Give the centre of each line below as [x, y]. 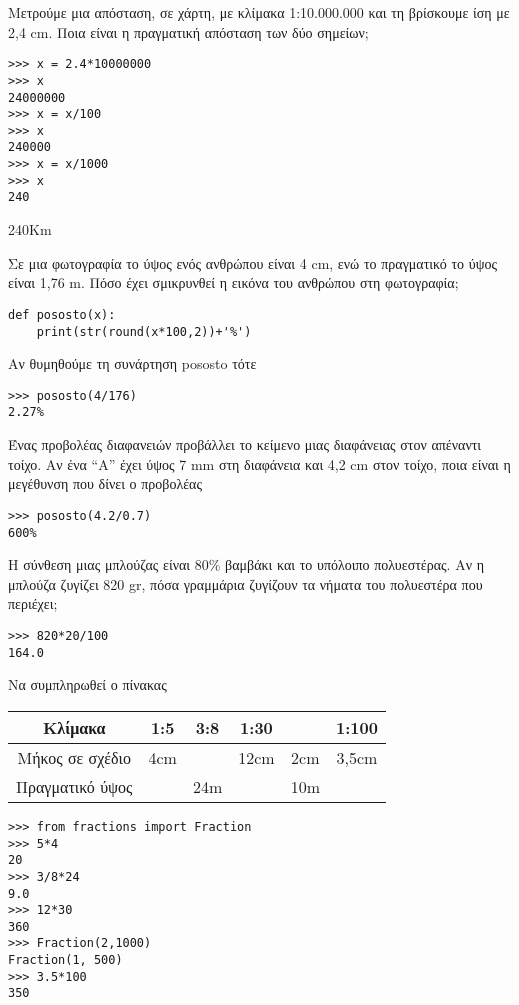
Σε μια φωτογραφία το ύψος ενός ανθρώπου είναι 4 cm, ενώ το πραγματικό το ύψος [252, 262]
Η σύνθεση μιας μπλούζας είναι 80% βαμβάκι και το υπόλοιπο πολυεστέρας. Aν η [246, 564]
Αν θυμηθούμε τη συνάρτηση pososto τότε [132, 363]
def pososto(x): [62, 314]
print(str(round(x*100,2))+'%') [144, 331]
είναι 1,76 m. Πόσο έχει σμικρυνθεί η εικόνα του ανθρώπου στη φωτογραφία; [233, 282]
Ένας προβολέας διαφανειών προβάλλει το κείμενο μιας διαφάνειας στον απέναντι [245, 444]
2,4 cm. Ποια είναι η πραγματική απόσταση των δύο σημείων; [188, 31]
